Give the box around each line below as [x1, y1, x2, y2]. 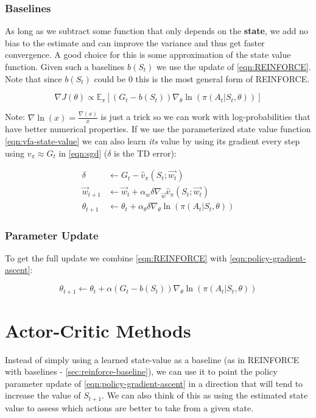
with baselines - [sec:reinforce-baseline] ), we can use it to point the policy [5, 365, 278, 378]
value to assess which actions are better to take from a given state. [5, 401, 254, 414]
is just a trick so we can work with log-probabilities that [100, 110, 311, 123]
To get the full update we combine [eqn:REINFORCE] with [5, 251, 227, 264]
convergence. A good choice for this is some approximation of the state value [5, 48, 291, 61]
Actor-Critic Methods [5, 317, 191, 342]
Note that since [5, 72, 62, 85]
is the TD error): [114, 146, 177, 159]
